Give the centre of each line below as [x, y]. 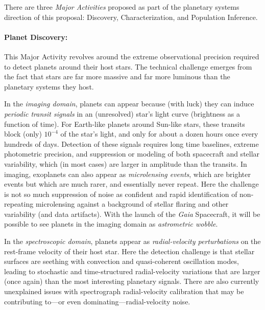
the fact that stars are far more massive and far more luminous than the [117, 76]
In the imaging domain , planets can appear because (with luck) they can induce [129, 104]
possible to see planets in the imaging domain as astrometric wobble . [111, 224]
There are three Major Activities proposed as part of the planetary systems [122, 7]
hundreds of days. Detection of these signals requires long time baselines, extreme [131, 143]
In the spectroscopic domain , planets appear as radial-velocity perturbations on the [132, 241]
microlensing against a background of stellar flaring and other [132, 204]
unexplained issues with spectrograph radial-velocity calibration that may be [124, 291]
